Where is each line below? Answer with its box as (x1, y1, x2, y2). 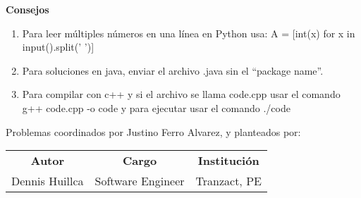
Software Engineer (94, 173, 185, 190)
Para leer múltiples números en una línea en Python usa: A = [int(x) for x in (22, 25, 355, 40)
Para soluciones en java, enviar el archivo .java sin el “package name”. (22, 63, 324, 78)
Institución (197, 152, 259, 169)
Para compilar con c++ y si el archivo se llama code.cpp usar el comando (22, 87, 341, 101)
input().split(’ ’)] (22, 39, 94, 54)
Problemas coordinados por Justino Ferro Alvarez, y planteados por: (6, 124, 301, 139)
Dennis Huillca (11, 173, 84, 190)
